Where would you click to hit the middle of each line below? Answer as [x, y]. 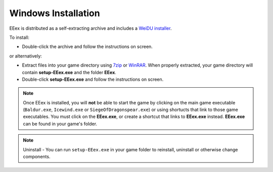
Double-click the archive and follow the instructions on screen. [87, 47]
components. [37, 157]
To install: [19, 37]
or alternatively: [26, 56]
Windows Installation [55, 13]
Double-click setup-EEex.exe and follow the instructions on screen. [93, 79]
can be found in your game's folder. [60, 124]
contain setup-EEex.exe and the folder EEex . [69, 72]
